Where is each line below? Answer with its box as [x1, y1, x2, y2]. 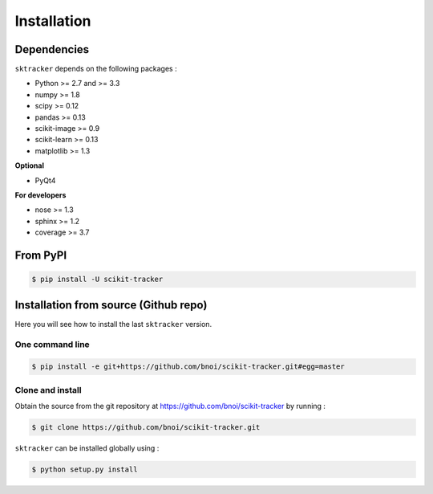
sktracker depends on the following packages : [14, 64, 177, 74]
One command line [14, 339, 90, 350]
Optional [14, 161, 44, 170]
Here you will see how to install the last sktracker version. [14, 319, 212, 329]
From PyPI [14, 248, 67, 262]
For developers [14, 190, 67, 200]
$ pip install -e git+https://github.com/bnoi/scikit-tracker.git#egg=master [31, 362, 345, 371]
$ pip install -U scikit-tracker [31, 275, 164, 284]
